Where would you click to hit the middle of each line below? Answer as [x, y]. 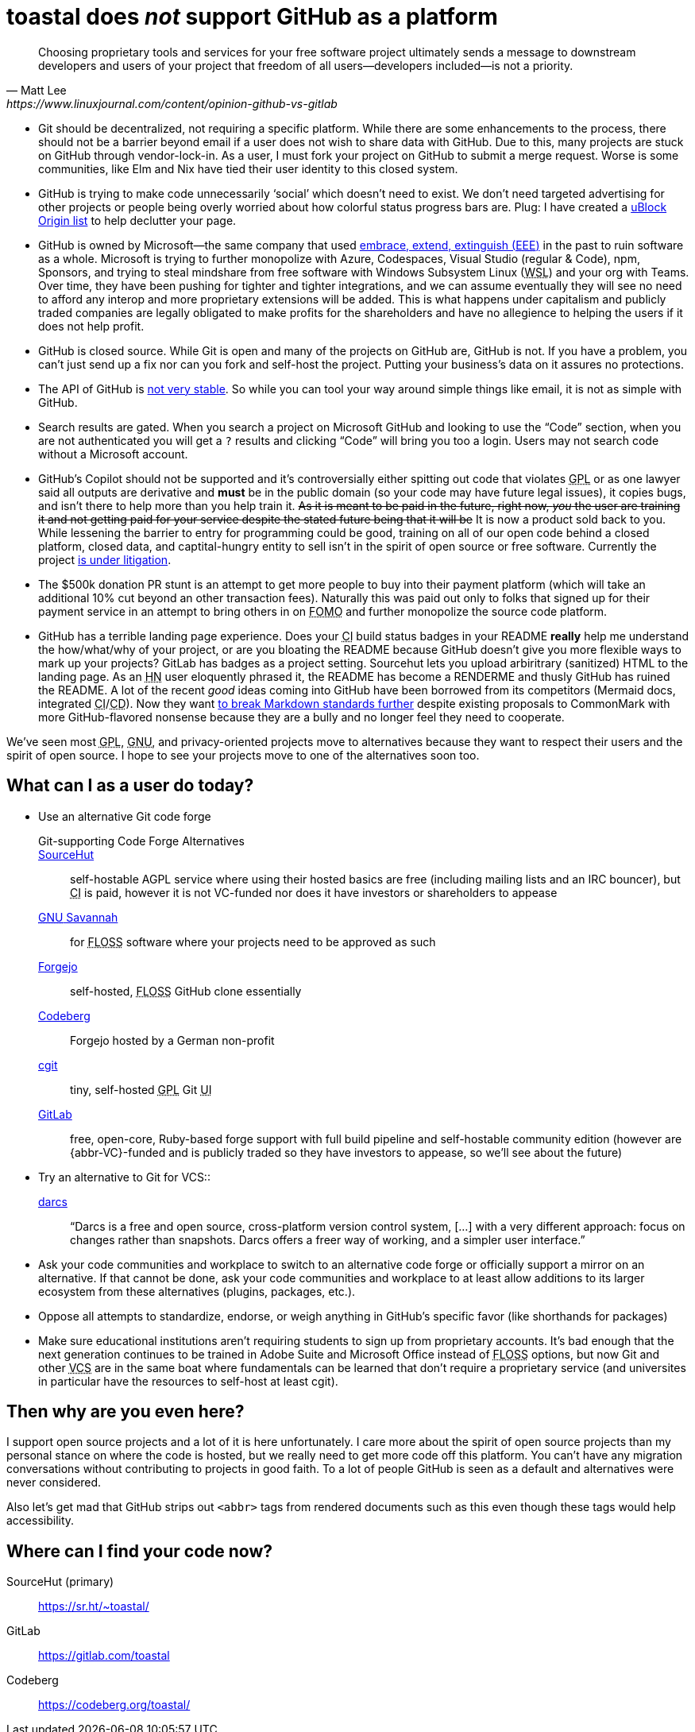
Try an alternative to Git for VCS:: [124, 1177]
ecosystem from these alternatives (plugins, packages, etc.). [197, 1291]
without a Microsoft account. [113, 454]
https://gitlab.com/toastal [104, 1656]
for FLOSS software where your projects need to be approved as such [253, 941]
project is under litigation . [105, 559]
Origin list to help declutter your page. [137, 220]
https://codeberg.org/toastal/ [114, 1705]
